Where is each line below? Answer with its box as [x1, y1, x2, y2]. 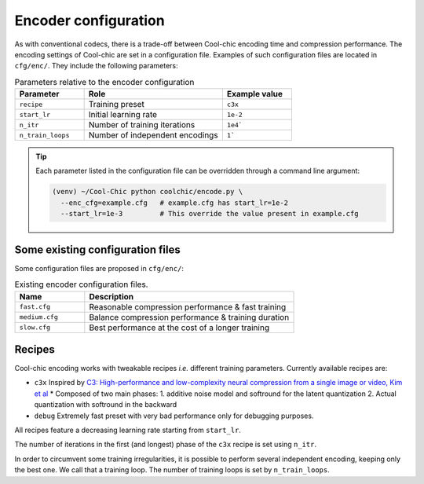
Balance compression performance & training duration [89, 311, 290, 322]
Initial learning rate [88, 109, 157, 120]
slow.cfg [19, 323, 51, 332]
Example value [226, 89, 283, 100]
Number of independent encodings [88, 130, 219, 141]
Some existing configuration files [14, 243, 181, 256]
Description [89, 291, 134, 302]
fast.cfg [19, 302, 51, 311]
